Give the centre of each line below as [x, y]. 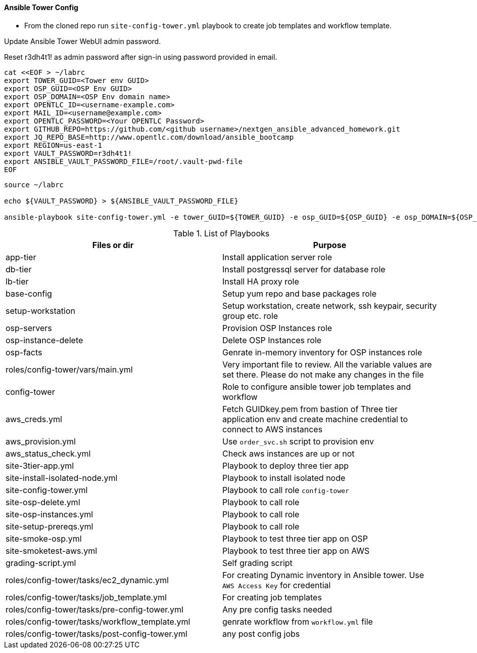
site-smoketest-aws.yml [52, 550]
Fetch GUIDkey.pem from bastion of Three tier [310, 409]
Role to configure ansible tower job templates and [317, 386]
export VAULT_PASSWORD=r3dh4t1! [68, 153]
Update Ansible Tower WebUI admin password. [83, 41]
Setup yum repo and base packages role [299, 293]
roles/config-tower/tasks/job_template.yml [86, 597]
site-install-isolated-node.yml [62, 478]
